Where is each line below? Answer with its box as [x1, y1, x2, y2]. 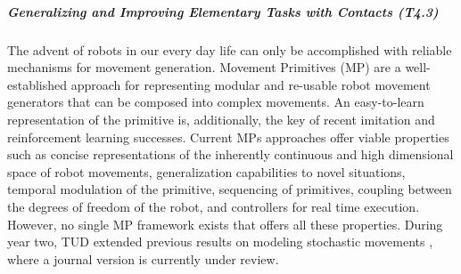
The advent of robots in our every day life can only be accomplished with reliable [7, 40, 452, 59]
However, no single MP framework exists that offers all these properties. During [7, 214, 443, 233]
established [7, 75, 68, 93]
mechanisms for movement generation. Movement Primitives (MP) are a [7, 58, 401, 77]
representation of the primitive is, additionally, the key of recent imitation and [7, 109, 435, 128]
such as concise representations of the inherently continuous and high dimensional [7, 145, 454, 164]
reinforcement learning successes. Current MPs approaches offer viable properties [7, 127, 449, 146]
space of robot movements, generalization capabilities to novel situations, [7, 162, 406, 181]
